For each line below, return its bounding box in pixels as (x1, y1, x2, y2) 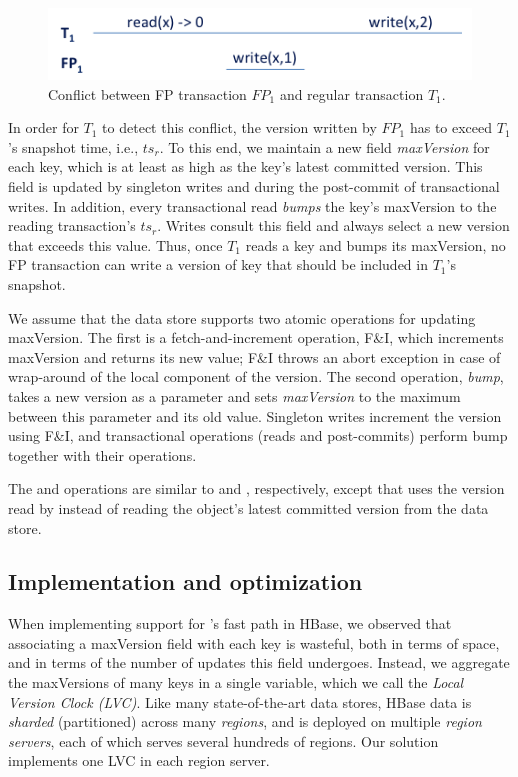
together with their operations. (8, 444, 197, 465)
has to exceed (409, 117, 493, 138)
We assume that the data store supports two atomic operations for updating (8, 307, 476, 328)
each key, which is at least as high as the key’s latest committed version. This (8, 156, 483, 177)
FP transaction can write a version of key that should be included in (8, 254, 428, 275)
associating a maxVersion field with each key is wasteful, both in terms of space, (8, 632, 500, 653)
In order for (8, 117, 79, 138)
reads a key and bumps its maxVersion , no (245, 234, 506, 255)
